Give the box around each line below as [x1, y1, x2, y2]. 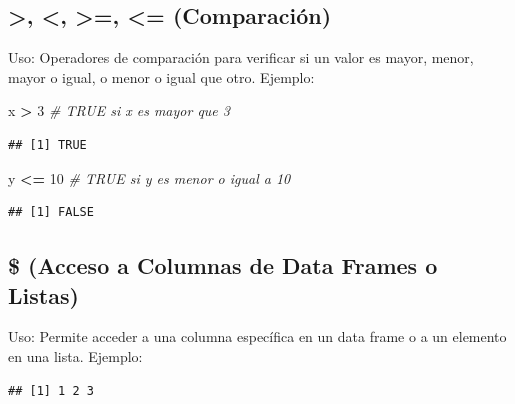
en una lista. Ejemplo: [8, 345, 143, 366]
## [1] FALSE [8, 205, 94, 220]
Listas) [8, 279, 79, 310]
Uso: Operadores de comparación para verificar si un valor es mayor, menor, [8, 47, 474, 68]
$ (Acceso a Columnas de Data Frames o [8, 250, 438, 281]
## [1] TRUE [8, 137, 87, 152]
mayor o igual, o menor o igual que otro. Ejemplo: [8, 66, 315, 87]
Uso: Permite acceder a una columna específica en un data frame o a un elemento [8, 326, 507, 347]
